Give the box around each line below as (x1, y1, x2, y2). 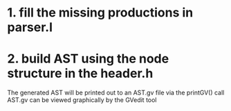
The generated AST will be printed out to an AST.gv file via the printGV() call (7, 88, 225, 97)
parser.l (7, 19, 53, 35)
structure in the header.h (7, 65, 154, 81)
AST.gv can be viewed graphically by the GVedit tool (7, 96, 157, 104)
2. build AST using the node (7, 51, 169, 67)
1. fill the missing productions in (7, 5, 194, 21)
